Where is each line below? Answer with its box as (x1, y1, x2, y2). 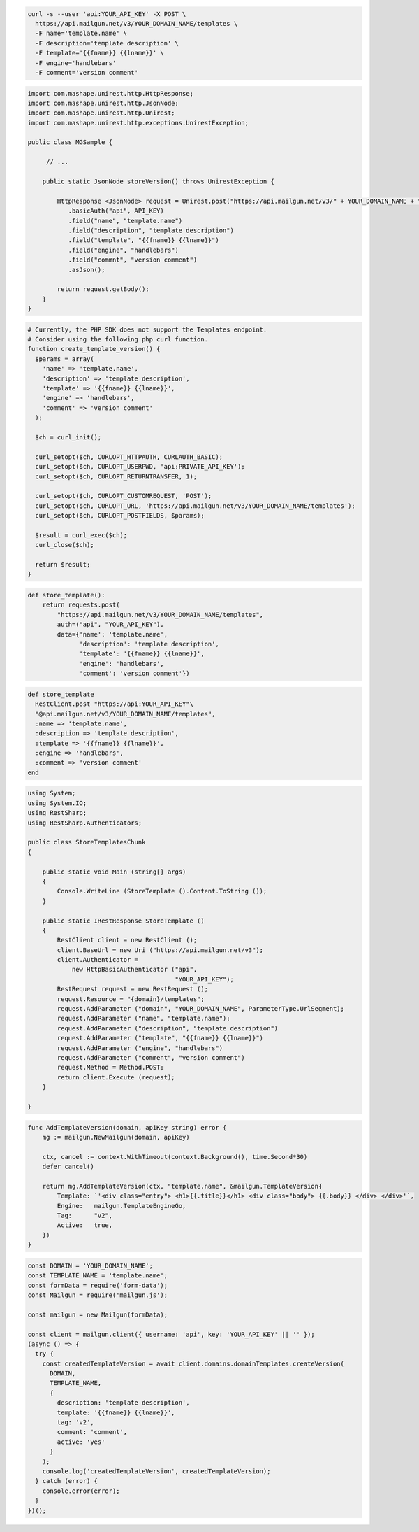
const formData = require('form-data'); (27, 1281, 168, 1289)
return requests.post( (42, 601, 120, 609)
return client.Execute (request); (57, 1073, 175, 1081)
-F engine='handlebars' (35, 59, 117, 66)
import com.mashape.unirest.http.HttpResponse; (27, 90, 193, 97)
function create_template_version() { (27, 345, 161, 353)
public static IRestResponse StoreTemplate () (42, 916, 205, 925)
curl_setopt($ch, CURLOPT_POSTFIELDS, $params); (35, 511, 205, 520)
